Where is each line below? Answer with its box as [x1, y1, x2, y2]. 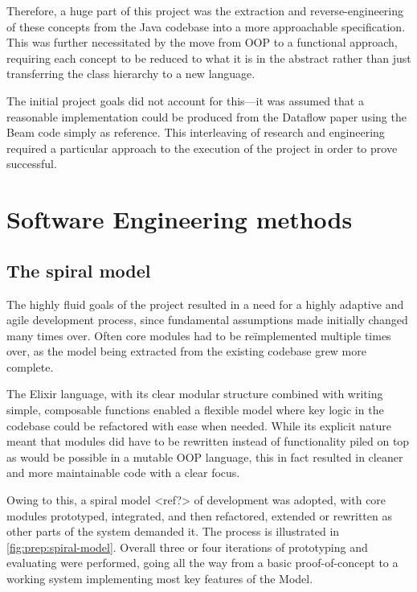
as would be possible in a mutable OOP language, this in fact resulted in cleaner [6, 448, 403, 465]
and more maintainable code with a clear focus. [6, 464, 240, 481]
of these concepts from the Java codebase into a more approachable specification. [6, 18, 406, 35]
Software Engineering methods [6, 203, 353, 236]
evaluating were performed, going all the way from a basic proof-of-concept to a [6, 554, 399, 571]
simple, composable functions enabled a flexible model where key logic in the [6, 401, 384, 418]
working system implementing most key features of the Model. [6, 570, 313, 587]
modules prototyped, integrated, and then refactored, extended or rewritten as [6, 507, 392, 524]
